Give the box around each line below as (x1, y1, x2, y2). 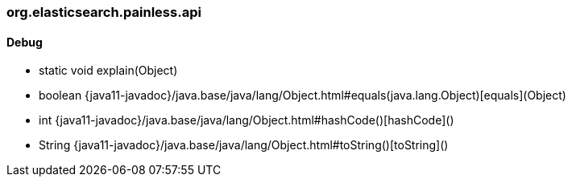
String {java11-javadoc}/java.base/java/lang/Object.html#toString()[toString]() (39, 138, 449, 152)
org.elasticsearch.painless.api (6, 4, 201, 20)
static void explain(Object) (39, 63, 178, 78)
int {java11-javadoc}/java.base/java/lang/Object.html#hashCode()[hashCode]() (39, 113, 454, 128)
